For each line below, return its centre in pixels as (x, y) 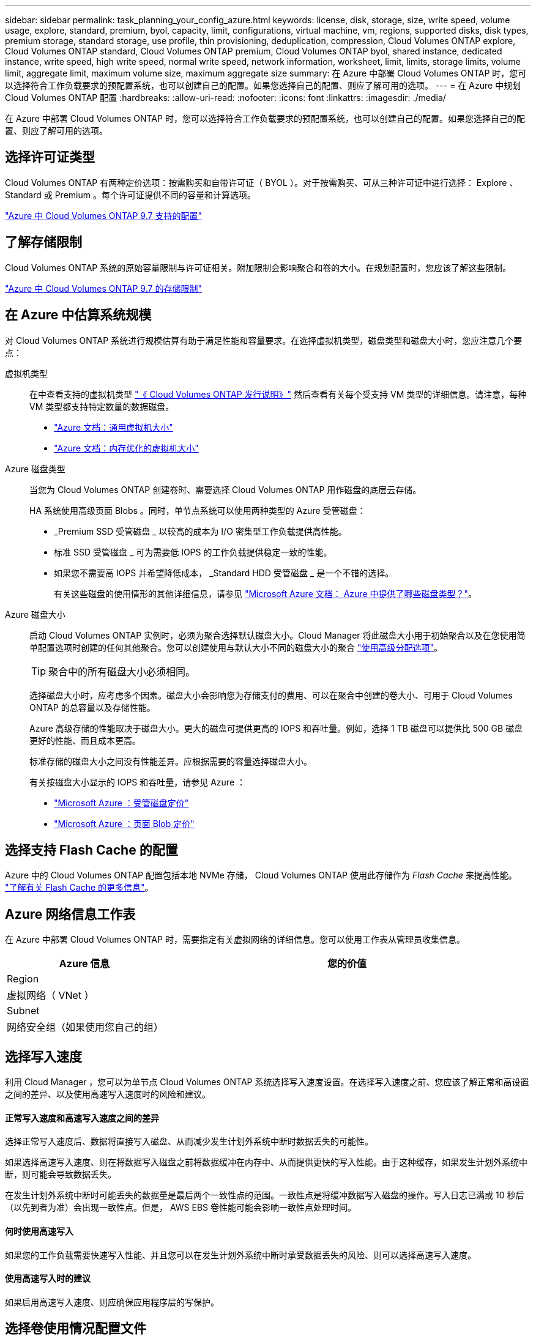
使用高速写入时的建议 (48, 1278)
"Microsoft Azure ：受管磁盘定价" (121, 803)
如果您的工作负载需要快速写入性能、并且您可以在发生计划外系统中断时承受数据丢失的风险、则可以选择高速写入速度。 (240, 1255)
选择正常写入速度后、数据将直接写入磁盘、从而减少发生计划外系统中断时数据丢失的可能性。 (189, 1141)
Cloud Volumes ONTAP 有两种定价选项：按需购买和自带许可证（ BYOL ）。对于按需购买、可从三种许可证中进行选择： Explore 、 (262, 182)
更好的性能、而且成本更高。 (85, 740)
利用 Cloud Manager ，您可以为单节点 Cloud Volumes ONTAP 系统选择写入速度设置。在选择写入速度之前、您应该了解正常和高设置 (267, 1082)
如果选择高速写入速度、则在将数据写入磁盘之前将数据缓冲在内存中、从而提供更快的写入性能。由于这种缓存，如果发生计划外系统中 (266, 1162)
